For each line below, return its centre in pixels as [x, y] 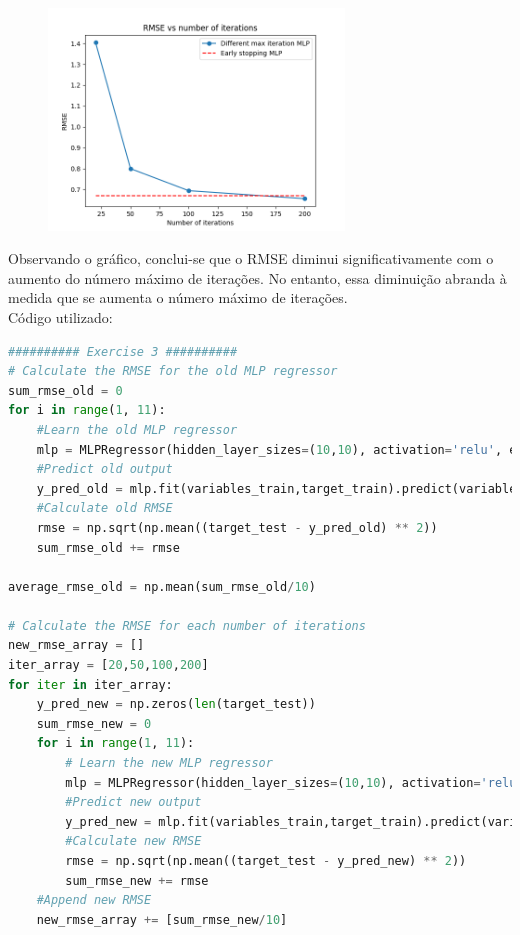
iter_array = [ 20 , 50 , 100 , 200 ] [108, 665]
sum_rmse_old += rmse [108, 547]
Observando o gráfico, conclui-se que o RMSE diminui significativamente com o [251, 258]
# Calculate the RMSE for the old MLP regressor [173, 371]
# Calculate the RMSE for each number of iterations [187, 625]
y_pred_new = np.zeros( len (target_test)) [176, 704]
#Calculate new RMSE [133, 841]
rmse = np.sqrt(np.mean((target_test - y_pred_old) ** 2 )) [237, 527]
